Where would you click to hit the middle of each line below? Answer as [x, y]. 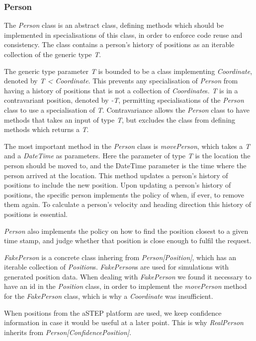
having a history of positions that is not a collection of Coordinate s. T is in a [121, 90]
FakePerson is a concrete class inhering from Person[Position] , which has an [120, 257]
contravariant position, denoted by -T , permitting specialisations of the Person [124, 100]
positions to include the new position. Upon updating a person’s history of [118, 185]
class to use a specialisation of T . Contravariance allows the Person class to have [127, 109]
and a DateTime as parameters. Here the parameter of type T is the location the [127, 156]
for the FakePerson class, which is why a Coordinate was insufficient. [109, 296]
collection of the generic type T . [53, 54]
